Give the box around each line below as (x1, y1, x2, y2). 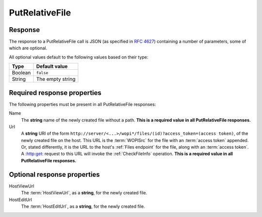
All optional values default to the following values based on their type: (9, 54, 148, 60)
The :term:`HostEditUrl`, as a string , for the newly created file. (21, 203, 145, 209)
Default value (36, 63, 68, 70)
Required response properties (9, 89, 102, 97)
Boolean (12, 69, 31, 76)
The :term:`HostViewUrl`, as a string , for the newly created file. (21, 190, 147, 196)
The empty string (36, 76, 76, 82)
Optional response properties (9, 170, 100, 179)
